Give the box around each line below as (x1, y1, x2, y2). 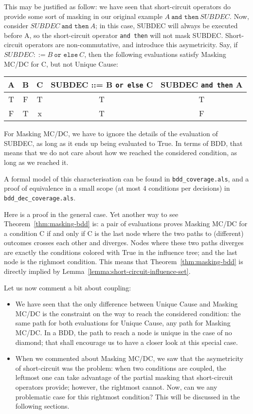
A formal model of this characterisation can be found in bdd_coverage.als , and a (4, 173, 249, 183)
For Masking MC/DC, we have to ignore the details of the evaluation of (4, 128, 218, 139)
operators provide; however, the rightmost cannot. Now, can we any (15, 382, 217, 392)
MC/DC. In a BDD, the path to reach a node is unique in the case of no (15, 327, 232, 338)
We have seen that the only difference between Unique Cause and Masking (15, 299, 238, 309)
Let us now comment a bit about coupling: (4, 282, 131, 292)
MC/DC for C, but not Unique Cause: (4, 58, 118, 69)
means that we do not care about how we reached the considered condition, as (4, 147, 237, 158)
